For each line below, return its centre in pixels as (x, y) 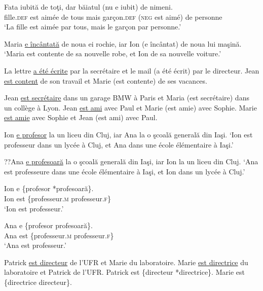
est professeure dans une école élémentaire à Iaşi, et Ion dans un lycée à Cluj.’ (125, 171)
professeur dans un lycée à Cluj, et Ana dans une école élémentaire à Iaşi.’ (119, 144)
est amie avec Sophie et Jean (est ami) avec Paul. (81, 117)
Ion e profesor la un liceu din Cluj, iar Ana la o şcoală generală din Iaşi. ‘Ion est (128, 134)
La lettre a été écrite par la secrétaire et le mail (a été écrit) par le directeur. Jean (132, 70)
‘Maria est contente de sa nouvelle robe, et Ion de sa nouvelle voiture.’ (113, 53)
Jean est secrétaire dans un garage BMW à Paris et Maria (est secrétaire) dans (127, 98)
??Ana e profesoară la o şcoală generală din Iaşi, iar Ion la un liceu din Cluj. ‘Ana (131, 161)
